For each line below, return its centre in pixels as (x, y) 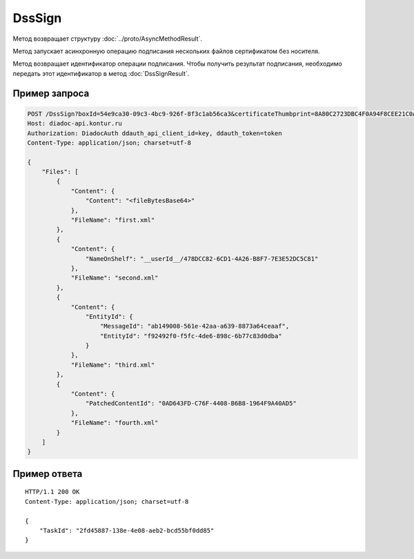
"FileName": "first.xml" (113, 220)
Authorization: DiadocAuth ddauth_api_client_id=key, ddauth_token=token (155, 133)
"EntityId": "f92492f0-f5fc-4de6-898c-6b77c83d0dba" (191, 336)
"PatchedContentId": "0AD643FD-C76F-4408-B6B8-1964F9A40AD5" (191, 403)
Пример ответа (48, 474)
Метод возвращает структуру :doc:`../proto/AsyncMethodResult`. (108, 39)
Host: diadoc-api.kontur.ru (75, 124)
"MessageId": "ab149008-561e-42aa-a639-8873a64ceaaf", (195, 326)
